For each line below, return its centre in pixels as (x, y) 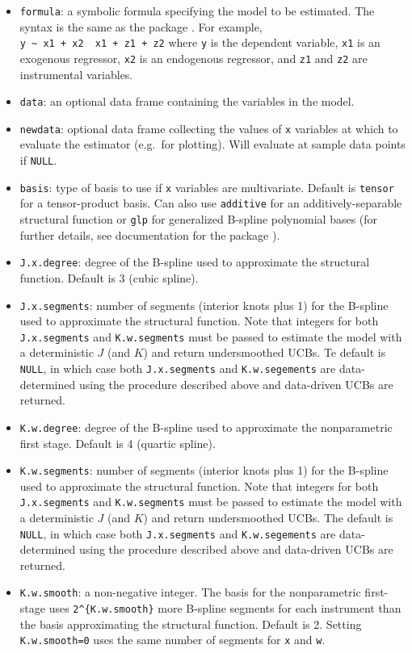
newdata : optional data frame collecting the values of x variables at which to (209, 128)
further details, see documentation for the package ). (150, 234)
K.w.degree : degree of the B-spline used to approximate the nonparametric (206, 427)
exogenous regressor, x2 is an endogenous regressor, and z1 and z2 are (193, 58)
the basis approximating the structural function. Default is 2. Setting (191, 624)
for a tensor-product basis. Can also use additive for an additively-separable (211, 203)
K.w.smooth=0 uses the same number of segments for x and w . (172, 640)
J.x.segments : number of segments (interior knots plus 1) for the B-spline (204, 305)
